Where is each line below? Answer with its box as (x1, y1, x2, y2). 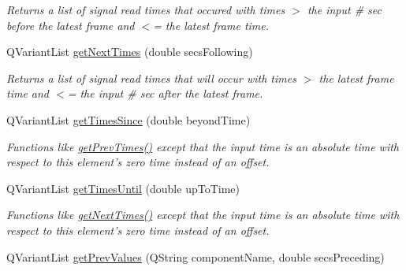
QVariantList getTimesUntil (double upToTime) (6, 180, 240, 196)
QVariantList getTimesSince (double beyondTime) (6, 111, 251, 128)
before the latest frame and (6, 17, 135, 33)
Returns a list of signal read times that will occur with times (6, 69, 296, 86)
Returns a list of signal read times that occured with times (6, 2, 285, 17)
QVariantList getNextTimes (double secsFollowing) (6, 43, 253, 60)
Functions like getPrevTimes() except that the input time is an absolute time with (6, 138, 400, 154)
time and (6, 85, 50, 102)
